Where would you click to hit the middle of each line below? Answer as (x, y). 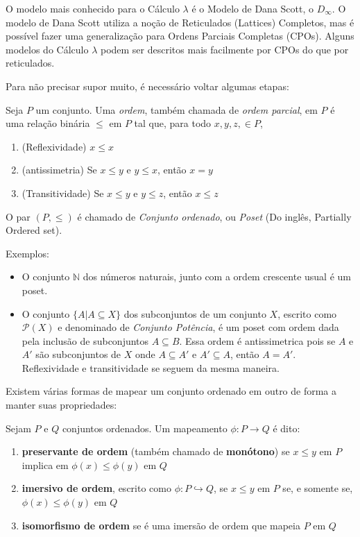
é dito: (286, 428)
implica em (45, 464)
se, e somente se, (318, 488)
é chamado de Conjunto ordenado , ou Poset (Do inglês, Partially (214, 216)
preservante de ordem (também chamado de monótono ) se (156, 451)
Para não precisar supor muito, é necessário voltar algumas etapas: (147, 86)
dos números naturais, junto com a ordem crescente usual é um (217, 276)
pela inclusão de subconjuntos (85, 340)
